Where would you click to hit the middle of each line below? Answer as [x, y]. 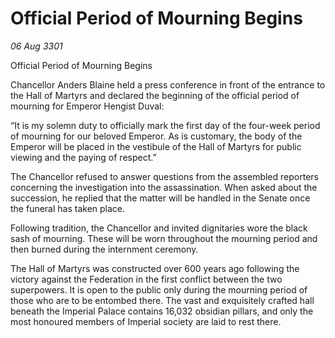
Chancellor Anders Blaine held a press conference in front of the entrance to [168, 84]
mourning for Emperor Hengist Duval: [87, 106]
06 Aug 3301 [36, 46]
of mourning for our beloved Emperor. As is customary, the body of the [156, 136]
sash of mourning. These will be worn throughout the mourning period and [164, 238]
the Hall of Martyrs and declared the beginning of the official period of [155, 95]
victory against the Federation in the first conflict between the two [146, 279]
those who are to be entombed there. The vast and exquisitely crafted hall [162, 300]
